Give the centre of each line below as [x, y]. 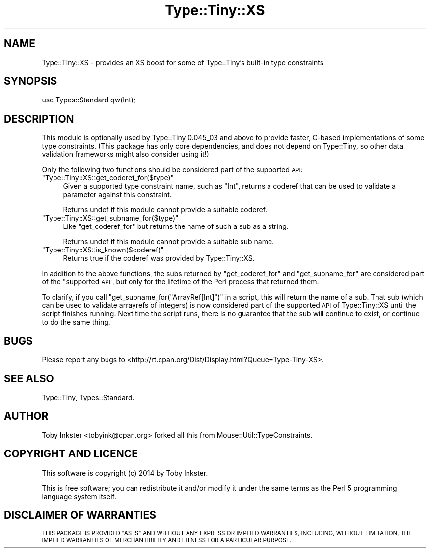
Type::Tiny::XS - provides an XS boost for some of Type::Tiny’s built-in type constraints [183, 62]
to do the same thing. [76, 322]
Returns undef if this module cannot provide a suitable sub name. [169, 242]
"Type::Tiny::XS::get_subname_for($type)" [110, 218]
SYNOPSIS [31, 81]
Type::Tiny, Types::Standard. [88, 397]
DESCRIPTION [39, 119]
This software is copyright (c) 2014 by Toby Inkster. [125, 473]
